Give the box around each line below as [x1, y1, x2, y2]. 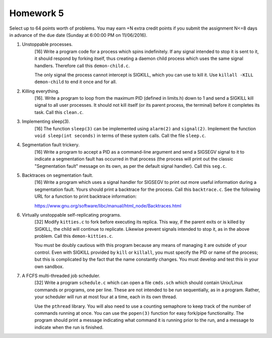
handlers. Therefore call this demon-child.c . [34, 62, 130, 69]
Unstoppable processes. [22, 41, 73, 47]
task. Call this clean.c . [34, 109, 84, 115]
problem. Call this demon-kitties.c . [34, 233, 113, 239]
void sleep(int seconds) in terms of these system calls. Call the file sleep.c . [34, 132, 206, 139]
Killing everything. [22, 88, 60, 94]
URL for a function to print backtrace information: [34, 193, 137, 199]
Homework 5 [9, 8, 64, 19]
